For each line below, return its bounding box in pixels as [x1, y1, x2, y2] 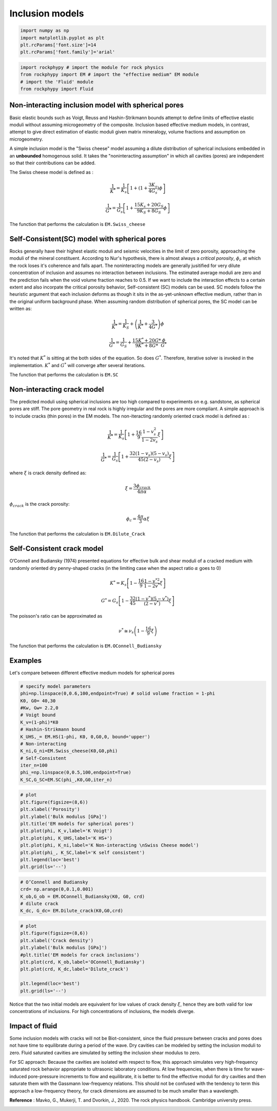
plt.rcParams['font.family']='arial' [20, 49, 115, 55]
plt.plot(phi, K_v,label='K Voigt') [20, 828, 113, 834]
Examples [9, 656, 42, 665]
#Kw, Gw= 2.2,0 [20, 705, 58, 711]
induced [9, 1073, 27, 1079]
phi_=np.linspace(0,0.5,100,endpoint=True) [20, 770, 132, 775]
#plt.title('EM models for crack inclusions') [20, 952, 140, 957]
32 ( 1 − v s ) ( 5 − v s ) [129, 451, 169, 457]
